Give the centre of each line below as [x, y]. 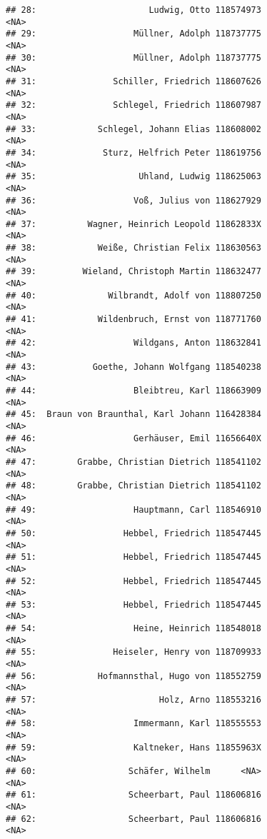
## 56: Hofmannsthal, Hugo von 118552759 [133, 676]
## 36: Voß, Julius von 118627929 [133, 200]
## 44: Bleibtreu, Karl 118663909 [133, 391]
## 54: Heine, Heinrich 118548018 [133, 629]
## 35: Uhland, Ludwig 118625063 [133, 177]
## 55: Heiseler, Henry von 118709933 [133, 652]
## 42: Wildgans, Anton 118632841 [133, 343]
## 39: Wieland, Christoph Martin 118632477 [133, 272]
